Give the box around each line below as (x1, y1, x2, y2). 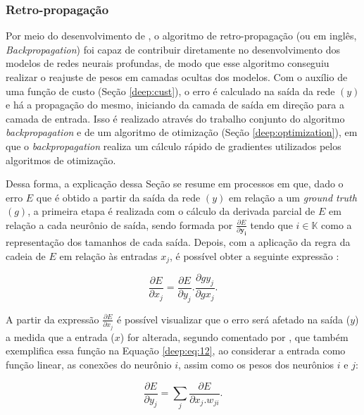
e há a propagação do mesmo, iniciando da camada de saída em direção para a (6, 97, 344, 112)
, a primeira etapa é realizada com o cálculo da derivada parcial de (27, 204, 315, 218)
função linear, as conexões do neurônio (6, 357, 172, 372)
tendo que (250, 217, 293, 232)
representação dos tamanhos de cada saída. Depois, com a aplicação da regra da (6, 235, 351, 249)
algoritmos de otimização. (6, 152, 116, 167)
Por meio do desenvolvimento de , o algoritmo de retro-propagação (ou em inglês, (6, 28, 357, 43)
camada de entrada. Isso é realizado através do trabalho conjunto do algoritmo (6, 111, 345, 125)
